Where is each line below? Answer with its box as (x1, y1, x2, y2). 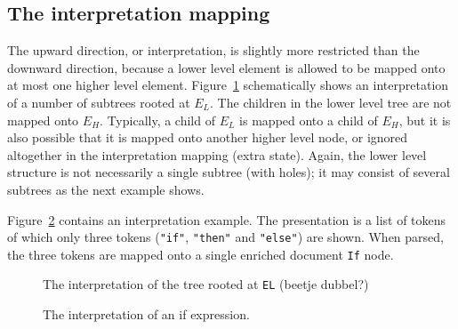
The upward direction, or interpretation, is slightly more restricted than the (7, 41, 420, 60)
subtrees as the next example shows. (7, 180, 205, 198)
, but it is (398, 110, 451, 129)
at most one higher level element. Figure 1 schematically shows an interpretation (7, 76, 449, 94)
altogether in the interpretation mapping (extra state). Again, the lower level (7, 145, 427, 164)
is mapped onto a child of (239, 110, 378, 129)
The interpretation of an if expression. (43, 305, 250, 324)
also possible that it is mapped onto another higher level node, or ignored (7, 128, 408, 147)
